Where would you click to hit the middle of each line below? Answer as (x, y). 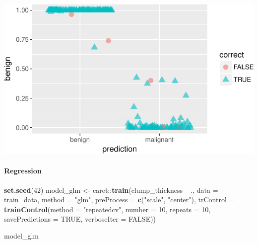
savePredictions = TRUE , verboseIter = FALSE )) (80, 219)
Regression (23, 171)
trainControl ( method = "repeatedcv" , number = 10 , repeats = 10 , (107, 209)
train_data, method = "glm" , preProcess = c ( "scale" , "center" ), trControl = (119, 200)
